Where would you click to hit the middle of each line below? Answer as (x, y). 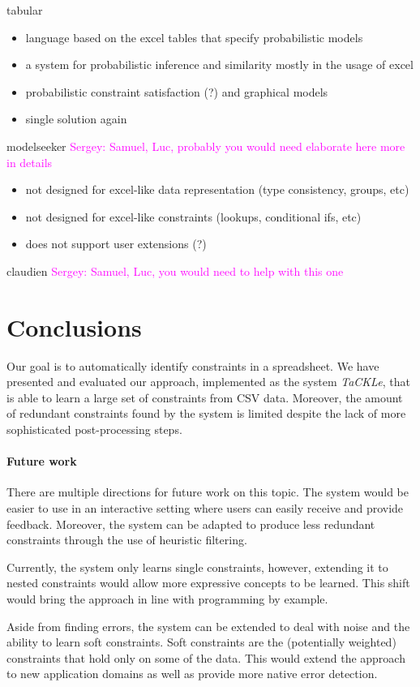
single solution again (76, 119)
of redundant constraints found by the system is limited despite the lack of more (206, 413)
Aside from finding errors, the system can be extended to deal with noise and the (208, 626)
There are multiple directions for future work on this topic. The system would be (208, 492)
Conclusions (74, 326)
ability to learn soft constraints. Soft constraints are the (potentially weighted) (201, 642)
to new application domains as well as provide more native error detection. (192, 674)
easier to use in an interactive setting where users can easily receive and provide (205, 508)
